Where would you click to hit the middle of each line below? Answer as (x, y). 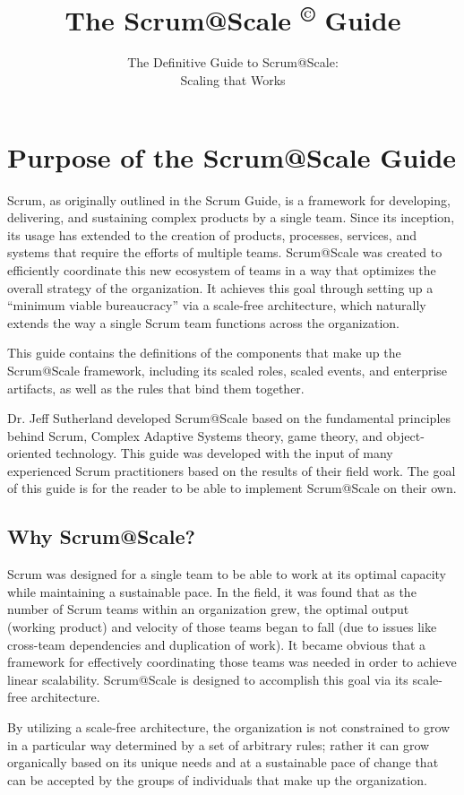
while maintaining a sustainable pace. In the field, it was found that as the (212, 591)
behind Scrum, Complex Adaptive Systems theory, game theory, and (195, 435)
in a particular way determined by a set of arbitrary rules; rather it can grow (219, 744)
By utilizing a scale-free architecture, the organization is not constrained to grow (229, 727)
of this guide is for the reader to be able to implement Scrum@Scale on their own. (232, 488)
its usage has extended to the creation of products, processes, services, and (212, 234)
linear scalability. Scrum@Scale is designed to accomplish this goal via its (208, 679)
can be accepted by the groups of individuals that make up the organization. (217, 779)
